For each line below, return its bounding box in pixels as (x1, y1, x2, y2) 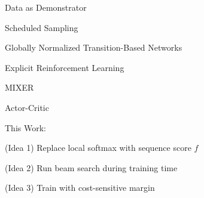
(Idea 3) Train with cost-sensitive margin (5, 181, 155, 194)
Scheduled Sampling (5, 21, 78, 33)
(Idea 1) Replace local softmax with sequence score (5, 141, 191, 154)
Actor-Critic (5, 101, 49, 113)
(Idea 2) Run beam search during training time (5, 161, 178, 174)
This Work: (5, 121, 46, 134)
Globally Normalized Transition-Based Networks (5, 41, 182, 54)
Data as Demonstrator (5, 1, 87, 13)
